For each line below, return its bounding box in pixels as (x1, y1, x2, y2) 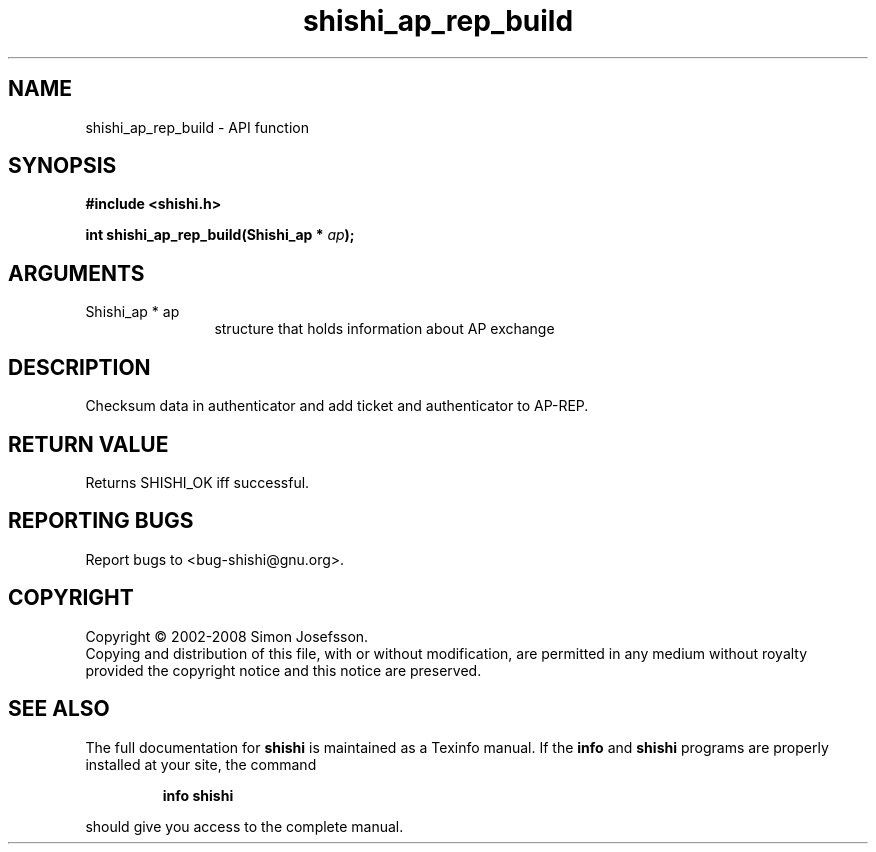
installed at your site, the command (85, 755, 317, 773)
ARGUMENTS (8, 260, 145, 286)
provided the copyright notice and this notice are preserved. (85, 661, 482, 679)
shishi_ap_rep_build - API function (85, 118, 309, 136)
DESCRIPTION (8, 354, 151, 380)
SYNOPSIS (8, 153, 117, 179)
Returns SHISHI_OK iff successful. (85, 473, 310, 491)
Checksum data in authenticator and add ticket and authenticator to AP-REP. (85, 397, 589, 415)
